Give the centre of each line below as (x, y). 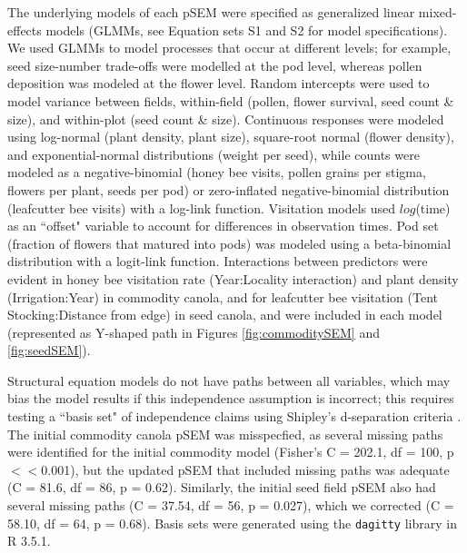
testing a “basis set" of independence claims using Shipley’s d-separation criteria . (234, 416)
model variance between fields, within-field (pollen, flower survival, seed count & (231, 100)
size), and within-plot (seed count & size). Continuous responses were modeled (226, 118)
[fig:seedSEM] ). (49, 350)
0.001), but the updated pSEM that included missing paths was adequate (245, 469)
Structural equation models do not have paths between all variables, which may (229, 380)
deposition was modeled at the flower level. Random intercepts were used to (219, 83)
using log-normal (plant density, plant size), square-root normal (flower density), (231, 137)
